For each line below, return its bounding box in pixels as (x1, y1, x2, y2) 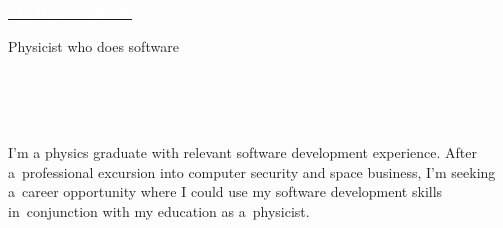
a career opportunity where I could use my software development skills (8, 181, 443, 202)
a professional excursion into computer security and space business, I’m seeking (8, 161, 496, 182)
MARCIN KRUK (8, 2, 133, 22)
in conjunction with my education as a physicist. (8, 200, 310, 221)
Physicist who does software (8, 35, 179, 56)
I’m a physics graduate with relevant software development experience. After (8, 141, 477, 162)
